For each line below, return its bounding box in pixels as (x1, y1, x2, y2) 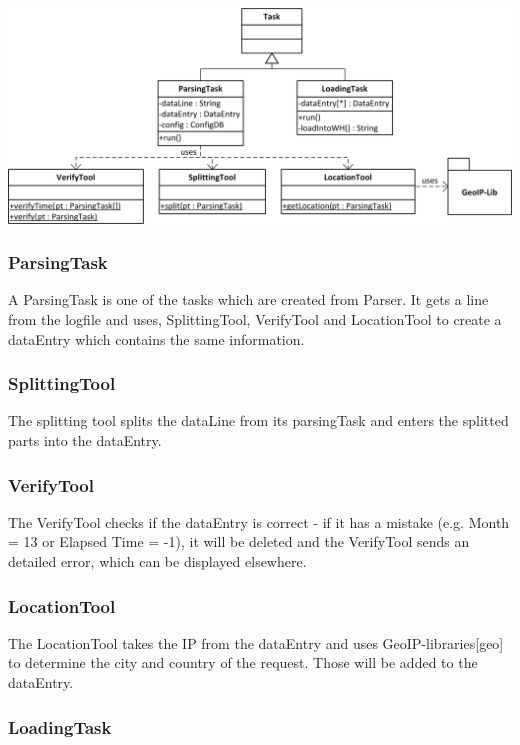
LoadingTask (8, 714, 112, 739)
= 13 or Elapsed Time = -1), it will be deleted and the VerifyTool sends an (8, 531, 470, 552)
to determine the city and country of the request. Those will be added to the (8, 652, 478, 673)
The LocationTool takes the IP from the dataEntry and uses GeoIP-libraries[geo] (8, 632, 504, 653)
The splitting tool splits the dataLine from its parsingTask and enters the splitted (8, 410, 509, 431)
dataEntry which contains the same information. (8, 328, 305, 349)
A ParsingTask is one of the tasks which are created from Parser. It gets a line (8, 289, 489, 310)
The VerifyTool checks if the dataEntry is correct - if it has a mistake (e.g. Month (8, 511, 510, 532)
